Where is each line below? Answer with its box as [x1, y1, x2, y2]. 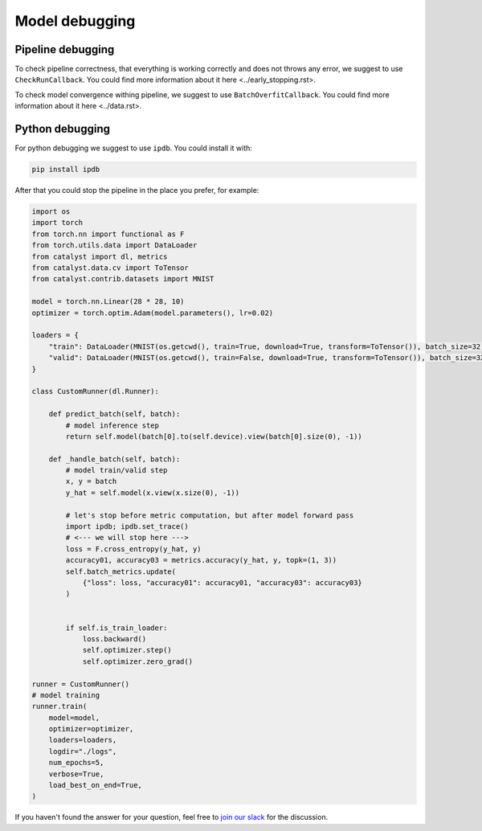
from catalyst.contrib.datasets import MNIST [31, 274, 214, 284]
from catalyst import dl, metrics [31, 252, 168, 261]
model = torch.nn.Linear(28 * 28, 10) [31, 297, 185, 306]
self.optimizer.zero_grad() [82, 657, 193, 666]
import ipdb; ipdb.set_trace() [65, 522, 189, 531]
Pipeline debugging [14, 43, 115, 56]
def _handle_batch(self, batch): [48, 454, 181, 464]
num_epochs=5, [48, 758, 104, 768]
